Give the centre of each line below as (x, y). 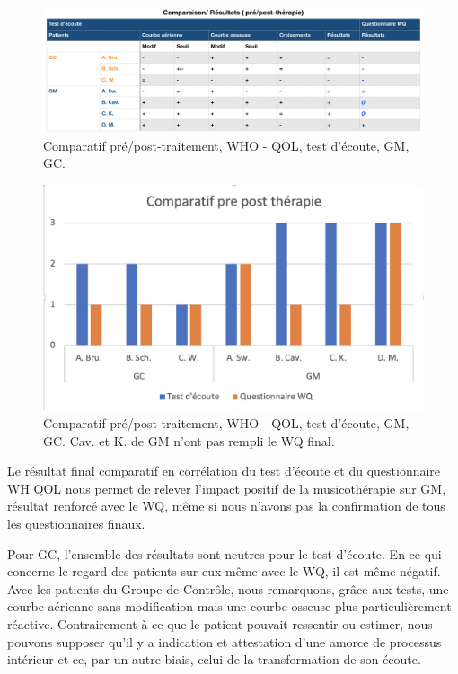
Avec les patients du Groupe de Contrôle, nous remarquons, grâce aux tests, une (228, 588)
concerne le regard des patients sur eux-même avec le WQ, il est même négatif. (224, 571)
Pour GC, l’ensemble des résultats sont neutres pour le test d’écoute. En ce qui (225, 553)
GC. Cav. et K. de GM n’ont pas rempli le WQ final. (189, 440)
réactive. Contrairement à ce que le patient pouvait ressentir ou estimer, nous (220, 624)
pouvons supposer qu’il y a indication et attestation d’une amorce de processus (225, 641)
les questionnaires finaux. (76, 524)
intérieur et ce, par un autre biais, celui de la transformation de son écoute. (214, 659)
